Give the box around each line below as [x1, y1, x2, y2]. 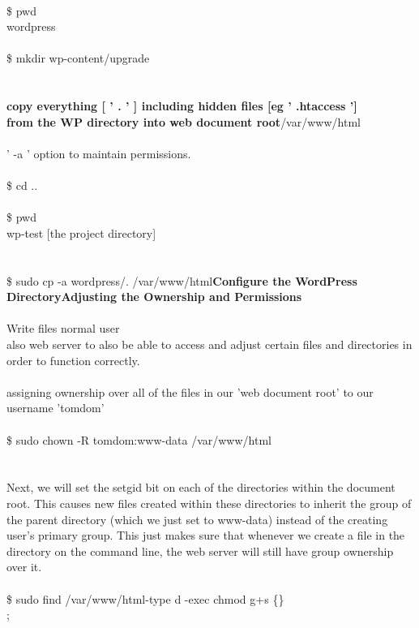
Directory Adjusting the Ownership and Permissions [6, 288, 302, 305]
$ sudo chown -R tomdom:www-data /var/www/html [6, 431, 271, 448]
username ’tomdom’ [6, 399, 105, 416]
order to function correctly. [6, 351, 140, 368]
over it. [6, 558, 42, 575]
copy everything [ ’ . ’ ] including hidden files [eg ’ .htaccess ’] [6, 97, 357, 114]
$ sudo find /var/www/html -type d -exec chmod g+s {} [6, 590, 284, 607]
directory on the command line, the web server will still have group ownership [6, 542, 394, 559]
